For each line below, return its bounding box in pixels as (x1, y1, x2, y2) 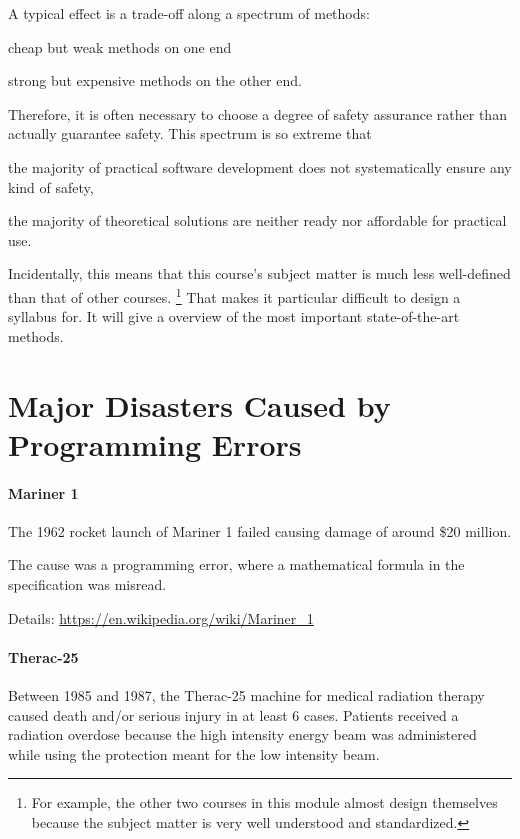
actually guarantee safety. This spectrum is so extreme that (8, 123, 372, 144)
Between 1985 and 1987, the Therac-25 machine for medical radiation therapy (8, 684, 485, 705)
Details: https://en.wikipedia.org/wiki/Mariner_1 (8, 607, 314, 628)
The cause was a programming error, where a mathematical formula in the (8, 554, 465, 575)
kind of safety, (8, 176, 94, 197)
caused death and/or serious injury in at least (8, 704, 288, 725)
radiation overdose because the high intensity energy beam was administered (8, 724, 477, 745)
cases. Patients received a (303, 704, 459, 725)
